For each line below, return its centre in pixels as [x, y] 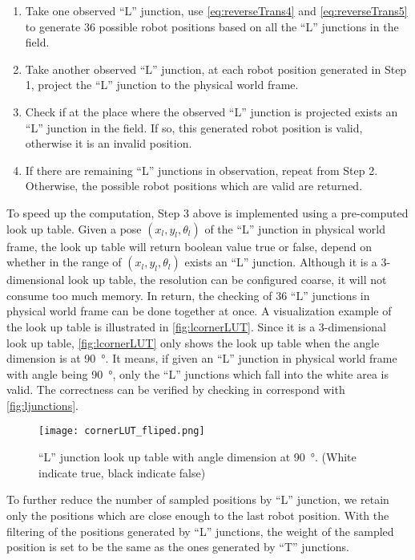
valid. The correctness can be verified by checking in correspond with [176, 390]
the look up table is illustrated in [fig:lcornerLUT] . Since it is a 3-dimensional [196, 326]
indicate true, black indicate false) [122, 472]
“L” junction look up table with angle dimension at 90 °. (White [197, 457]
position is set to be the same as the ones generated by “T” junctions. [178, 547]
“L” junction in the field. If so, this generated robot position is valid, [194, 127]
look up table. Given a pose [74, 228]
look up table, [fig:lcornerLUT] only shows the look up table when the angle [193, 342]
